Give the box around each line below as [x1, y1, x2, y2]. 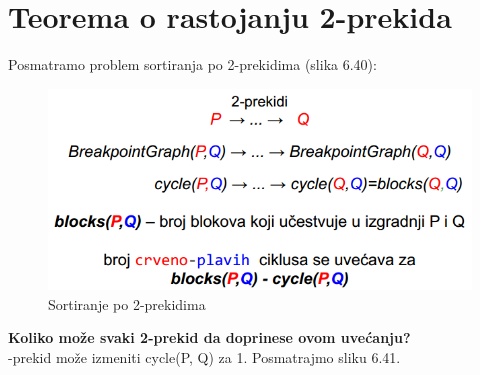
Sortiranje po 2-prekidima [48, 293, 206, 314]
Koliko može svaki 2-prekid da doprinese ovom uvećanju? [8, 327, 411, 348]
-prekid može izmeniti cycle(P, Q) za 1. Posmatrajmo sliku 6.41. [8, 346, 401, 367]
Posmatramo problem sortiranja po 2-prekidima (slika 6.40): [8, 54, 377, 75]
